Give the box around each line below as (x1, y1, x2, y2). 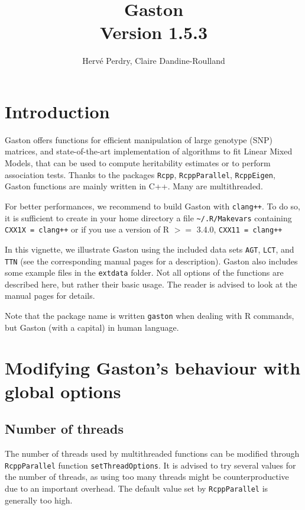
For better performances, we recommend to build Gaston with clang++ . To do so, (5, 199, 301, 212)
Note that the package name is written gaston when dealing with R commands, (5, 309, 294, 321)
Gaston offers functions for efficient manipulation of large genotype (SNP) (5, 133, 272, 146)
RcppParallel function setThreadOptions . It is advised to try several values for (5, 459, 296, 471)
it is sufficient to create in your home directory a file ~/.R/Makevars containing (5, 211, 292, 224)
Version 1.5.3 (99, 20, 208, 44)
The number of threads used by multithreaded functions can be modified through (5, 447, 300, 460)
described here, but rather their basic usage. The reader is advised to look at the (5, 277, 297, 290)
